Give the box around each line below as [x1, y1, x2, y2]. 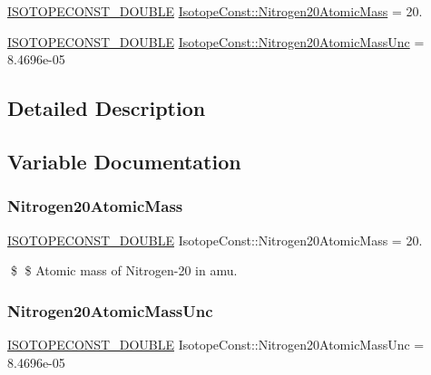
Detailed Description [7, 94, 206, 122]
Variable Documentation [7, 147, 241, 175]
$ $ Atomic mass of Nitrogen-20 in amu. [10, 261, 238, 280]
